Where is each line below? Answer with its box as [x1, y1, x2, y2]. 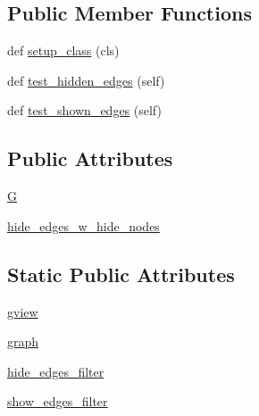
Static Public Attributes [7, 260, 235, 287]
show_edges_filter [7, 392, 108, 411]
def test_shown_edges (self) [7, 101, 162, 120]
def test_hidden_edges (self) [7, 71, 165, 89]
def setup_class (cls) [7, 41, 120, 60]
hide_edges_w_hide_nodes [7, 216, 160, 235]
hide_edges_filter [7, 362, 104, 380]
